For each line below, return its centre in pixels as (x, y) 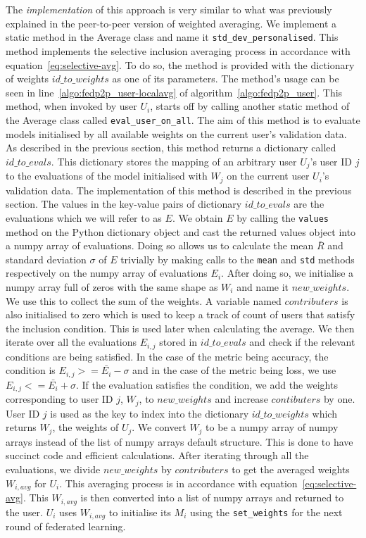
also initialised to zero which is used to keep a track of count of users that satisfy (181, 314)
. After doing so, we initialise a (288, 273)
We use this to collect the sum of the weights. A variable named (144, 300)
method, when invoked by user (71, 106)
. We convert (159, 427)
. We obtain (197, 217)
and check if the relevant (302, 342)
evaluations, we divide (53, 469)
